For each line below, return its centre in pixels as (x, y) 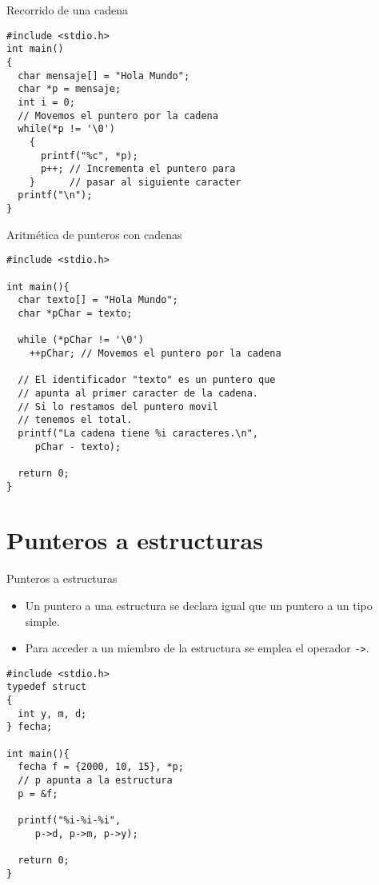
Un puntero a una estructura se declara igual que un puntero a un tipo (199, 605)
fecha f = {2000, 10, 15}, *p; (101, 767)
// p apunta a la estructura (95, 780)
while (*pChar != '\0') (81, 340)
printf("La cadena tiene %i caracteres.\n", (138, 433)
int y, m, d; (52, 714)
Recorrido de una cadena (67, 10)
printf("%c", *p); (89, 155)
